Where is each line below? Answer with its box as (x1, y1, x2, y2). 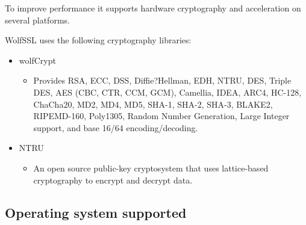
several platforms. (5, 13, 70, 26)
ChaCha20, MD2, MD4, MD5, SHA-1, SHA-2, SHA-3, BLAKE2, (33, 97, 273, 110)
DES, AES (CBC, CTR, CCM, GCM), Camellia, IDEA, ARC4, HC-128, (33, 85, 302, 98)
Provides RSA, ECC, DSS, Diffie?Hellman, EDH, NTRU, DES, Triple (33, 74, 292, 87)
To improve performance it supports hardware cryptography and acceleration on (5, 2, 301, 14)
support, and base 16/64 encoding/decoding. (33, 121, 198, 134)
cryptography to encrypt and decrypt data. (33, 173, 193, 186)
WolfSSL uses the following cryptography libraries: (5, 34, 192, 46)
